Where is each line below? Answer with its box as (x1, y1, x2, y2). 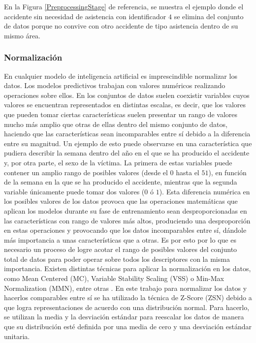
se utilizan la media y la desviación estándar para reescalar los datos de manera (4, 312, 244, 322)
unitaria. (4, 331, 30, 341)
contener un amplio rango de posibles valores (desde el (4, 167, 168, 177)
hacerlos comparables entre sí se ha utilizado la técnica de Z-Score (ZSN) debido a (4, 292, 252, 303)
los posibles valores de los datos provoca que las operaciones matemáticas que (4, 196, 238, 206)
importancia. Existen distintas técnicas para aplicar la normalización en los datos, (4, 263, 251, 274)
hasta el (176, 167, 199, 177)
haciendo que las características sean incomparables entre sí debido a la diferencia (4, 128, 251, 139)
